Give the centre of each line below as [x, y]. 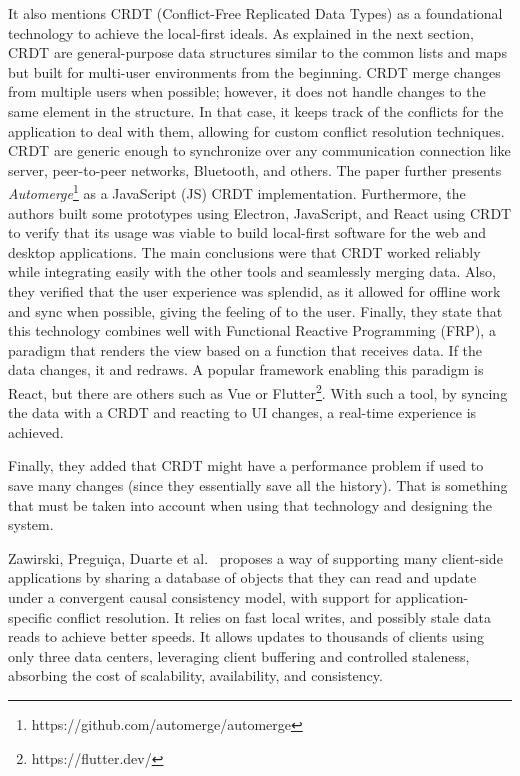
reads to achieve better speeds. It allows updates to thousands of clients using [246, 636]
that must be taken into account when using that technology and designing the [250, 504]
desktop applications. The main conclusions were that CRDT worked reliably [244, 251]
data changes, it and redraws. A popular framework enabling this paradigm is [246, 369]
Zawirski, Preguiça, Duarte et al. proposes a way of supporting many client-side [255, 557]
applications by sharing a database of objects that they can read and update [242, 577]
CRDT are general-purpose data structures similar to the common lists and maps [257, 52]
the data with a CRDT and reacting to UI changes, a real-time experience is [242, 412]
